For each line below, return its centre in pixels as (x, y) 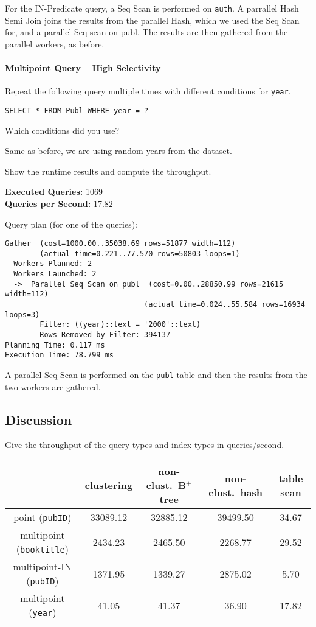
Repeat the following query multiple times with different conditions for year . (148, 91)
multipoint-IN (43, 567)
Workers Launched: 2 (55, 274)
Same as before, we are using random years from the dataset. (118, 151)
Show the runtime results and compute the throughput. (108, 171)
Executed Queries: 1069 (54, 191)
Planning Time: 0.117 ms (55, 345)
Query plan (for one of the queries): (71, 224)
